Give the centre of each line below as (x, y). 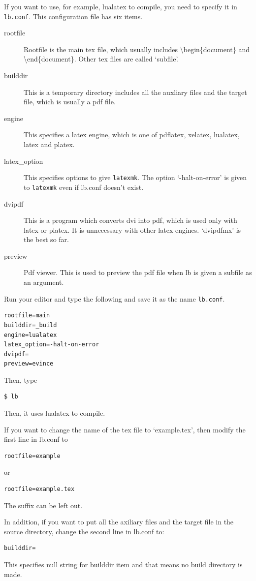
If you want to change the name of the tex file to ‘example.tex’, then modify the (125, 429)
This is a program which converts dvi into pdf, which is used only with (130, 220)
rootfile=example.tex (39, 489)
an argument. (44, 282)
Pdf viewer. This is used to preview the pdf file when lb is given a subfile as (138, 272)
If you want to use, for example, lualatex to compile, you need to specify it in (121, 6)
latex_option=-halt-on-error (52, 345)
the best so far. (46, 239)
